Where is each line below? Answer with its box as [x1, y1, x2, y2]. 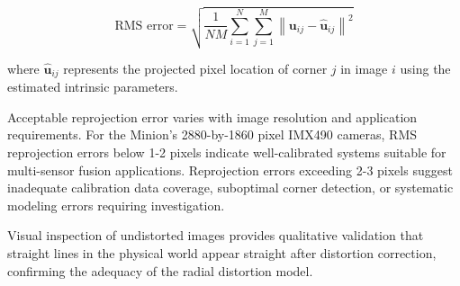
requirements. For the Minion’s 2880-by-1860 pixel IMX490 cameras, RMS [7, 125, 417, 144]
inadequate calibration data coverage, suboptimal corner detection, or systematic [7, 178, 454, 197]
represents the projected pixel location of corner [63, 58, 328, 77]
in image [340, 58, 388, 77]
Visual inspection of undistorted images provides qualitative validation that [7, 226, 424, 245]
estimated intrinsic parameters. [7, 77, 178, 96]
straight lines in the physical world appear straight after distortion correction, [7, 244, 437, 262]
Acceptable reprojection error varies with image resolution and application [7, 107, 418, 126]
